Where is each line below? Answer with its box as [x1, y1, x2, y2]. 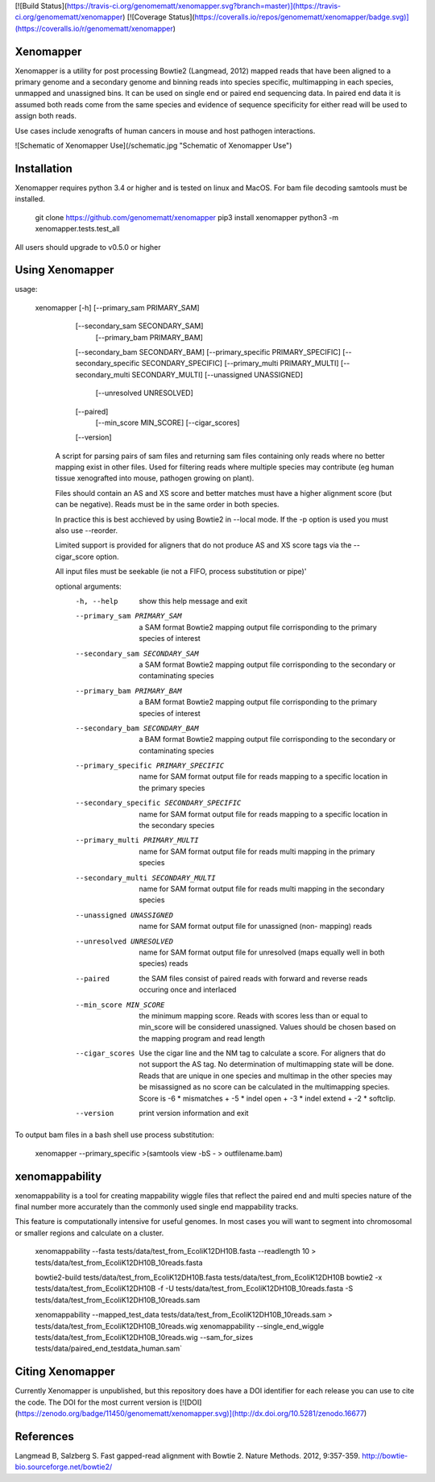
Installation [14, 161, 72, 175]
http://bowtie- [361, 1451, 408, 1460]
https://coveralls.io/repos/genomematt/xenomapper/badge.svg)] [194, 12, 410, 22]
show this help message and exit [139, 597, 247, 606]
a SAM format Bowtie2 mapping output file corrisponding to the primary [139, 622, 378, 632]
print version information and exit [139, 1109, 249, 1118]
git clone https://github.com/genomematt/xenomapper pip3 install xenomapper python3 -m [35, 212, 338, 222]
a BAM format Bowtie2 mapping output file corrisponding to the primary [139, 697, 378, 707]
